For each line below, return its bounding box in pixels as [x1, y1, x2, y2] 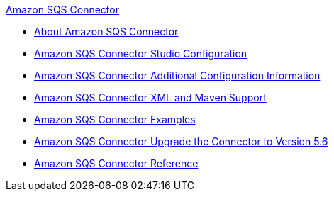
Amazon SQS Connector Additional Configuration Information [34, 69, 321, 81]
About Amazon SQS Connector [34, 26, 179, 38]
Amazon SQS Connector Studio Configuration [34, 47, 247, 60]
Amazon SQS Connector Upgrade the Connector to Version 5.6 [34, 135, 328, 147]
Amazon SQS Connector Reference [34, 157, 199, 169]
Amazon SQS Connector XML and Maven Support [34, 91, 267, 103]
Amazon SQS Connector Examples [34, 113, 196, 125]
